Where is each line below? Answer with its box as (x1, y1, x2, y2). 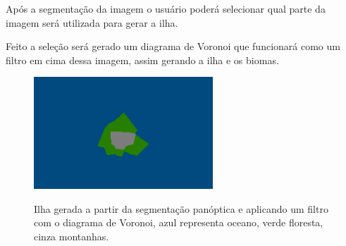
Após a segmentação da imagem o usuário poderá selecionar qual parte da (6, 1, 326, 16)
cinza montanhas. (34, 229, 109, 244)
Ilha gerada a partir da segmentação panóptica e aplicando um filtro (34, 201, 328, 216)
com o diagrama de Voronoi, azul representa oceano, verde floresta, (34, 215, 323, 230)
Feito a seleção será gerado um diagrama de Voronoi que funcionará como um (6, 39, 340, 54)
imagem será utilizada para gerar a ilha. (6, 15, 178, 30)
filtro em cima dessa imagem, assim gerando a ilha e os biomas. (6, 52, 279, 67)
